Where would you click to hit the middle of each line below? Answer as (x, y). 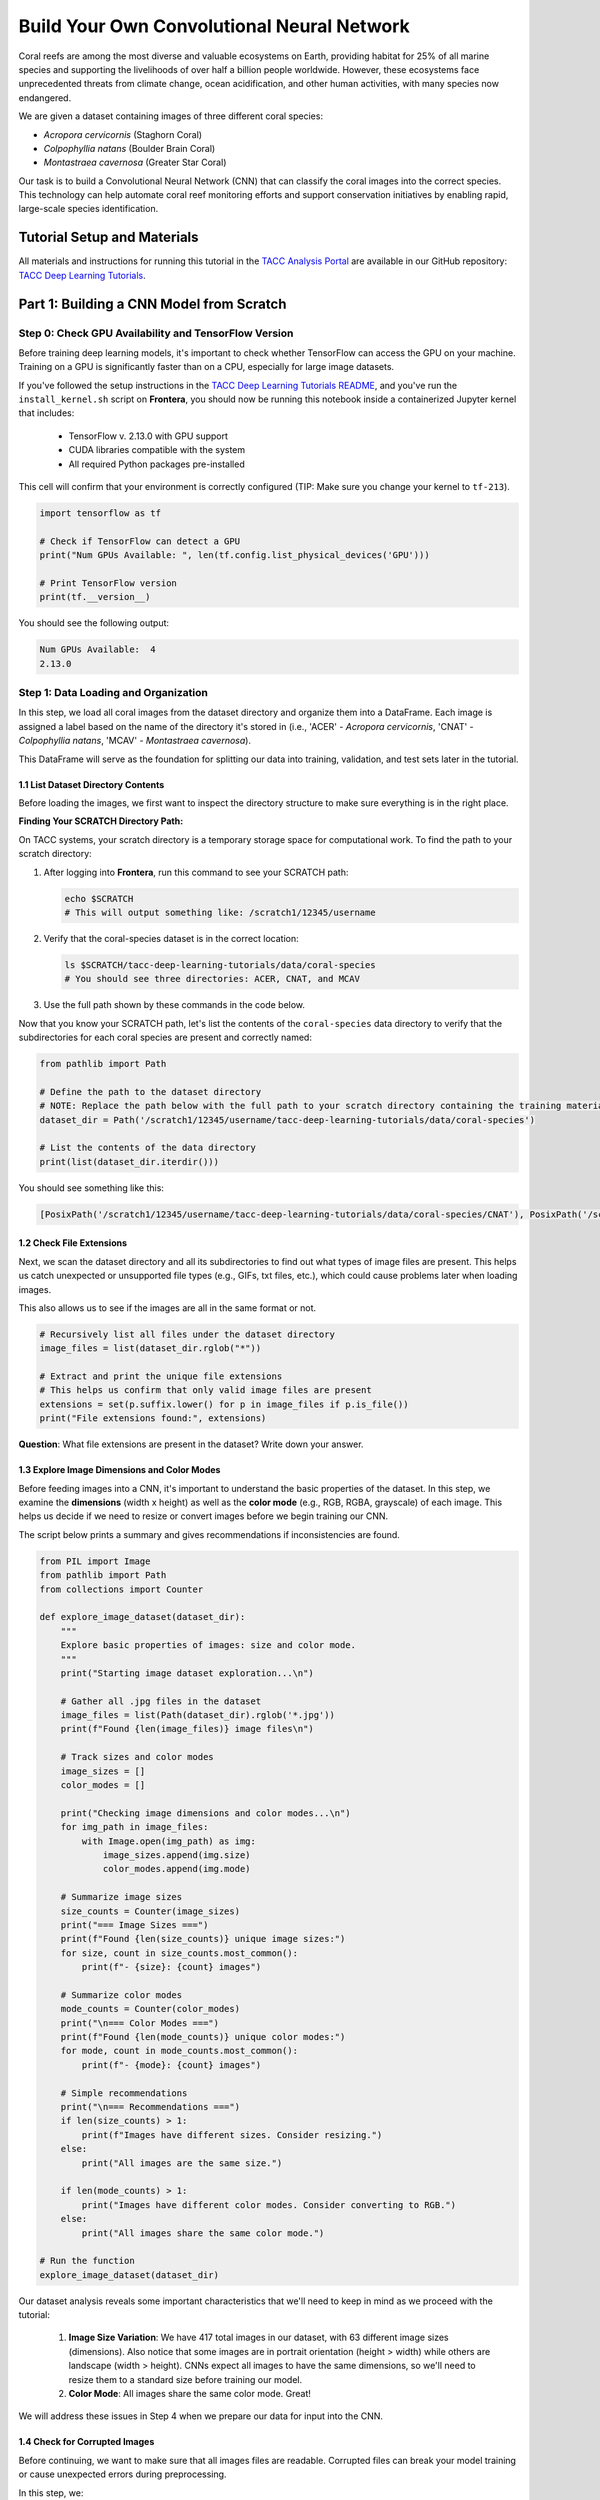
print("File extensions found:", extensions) (153, 1418)
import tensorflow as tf (100, 513)
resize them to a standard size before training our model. (185, 2379)
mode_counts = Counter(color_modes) (150, 2009)
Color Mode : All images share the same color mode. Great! (190, 2394)
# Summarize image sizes (121, 1897)
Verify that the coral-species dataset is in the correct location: (171, 938)
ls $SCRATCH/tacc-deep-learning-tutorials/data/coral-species (220, 964)
